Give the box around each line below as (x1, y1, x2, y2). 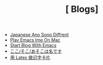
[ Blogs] (65, 3, 99, 15)
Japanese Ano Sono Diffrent (10, 31, 69, 38)
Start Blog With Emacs (10, 42, 57, 48)
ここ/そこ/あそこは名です (10, 48, 62, 54)
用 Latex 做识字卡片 (10, 54, 51, 60)
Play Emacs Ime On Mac (10, 37, 60, 43)
